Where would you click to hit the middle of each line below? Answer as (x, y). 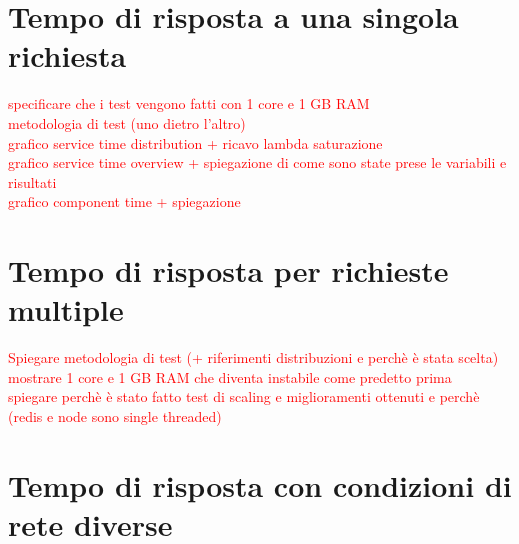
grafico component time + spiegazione (124, 201)
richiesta (67, 55)
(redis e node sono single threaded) (115, 415)
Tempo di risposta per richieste (228, 270)
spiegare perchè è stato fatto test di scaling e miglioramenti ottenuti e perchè (244, 396)
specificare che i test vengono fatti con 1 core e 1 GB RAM (189, 103)
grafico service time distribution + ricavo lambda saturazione (195, 142)
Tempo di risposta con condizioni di (260, 484)
